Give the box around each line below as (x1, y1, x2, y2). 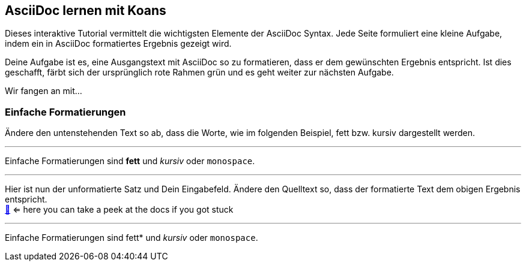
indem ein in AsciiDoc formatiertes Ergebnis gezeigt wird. (5, 38, 232, 49)
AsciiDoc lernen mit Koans (5, 3, 166, 18)
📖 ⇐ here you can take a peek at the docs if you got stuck (5, 204, 234, 215)
